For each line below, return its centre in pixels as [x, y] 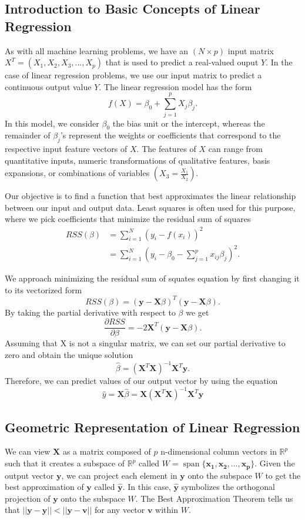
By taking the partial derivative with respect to [90, 312]
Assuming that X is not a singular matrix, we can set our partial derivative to [145, 343]
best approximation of [44, 487]
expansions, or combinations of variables [77, 173]
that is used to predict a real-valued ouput [182, 62]
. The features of [166, 149]
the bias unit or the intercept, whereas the [189, 123]
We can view [28, 451]
